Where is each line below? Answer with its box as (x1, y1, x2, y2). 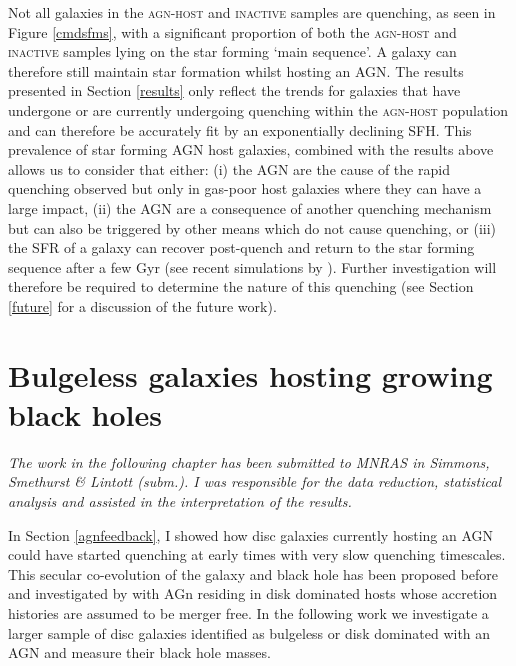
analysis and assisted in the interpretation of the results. (8, 491, 352, 511)
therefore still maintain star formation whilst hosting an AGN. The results (8, 60, 464, 81)
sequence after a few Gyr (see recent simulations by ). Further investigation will (8, 256, 497, 277)
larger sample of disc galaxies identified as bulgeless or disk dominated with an (8, 622, 491, 643)
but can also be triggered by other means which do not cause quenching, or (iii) (8, 217, 497, 238)
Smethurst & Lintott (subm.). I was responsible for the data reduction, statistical (8, 471, 501, 492)
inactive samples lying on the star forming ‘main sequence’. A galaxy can (8, 41, 457, 62)
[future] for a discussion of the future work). (8, 295, 277, 316)
